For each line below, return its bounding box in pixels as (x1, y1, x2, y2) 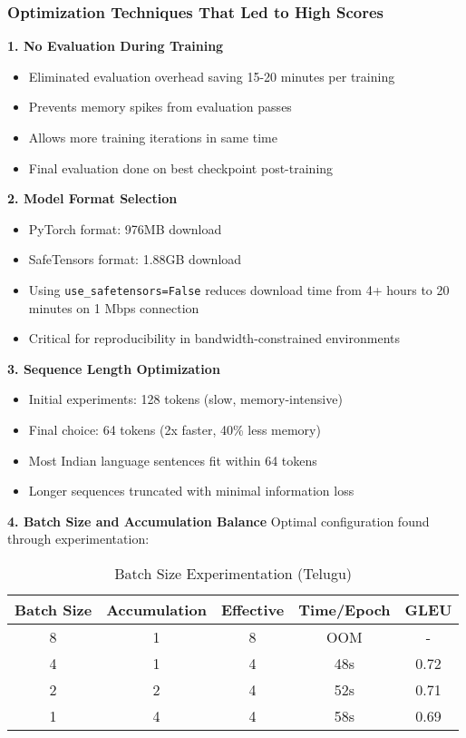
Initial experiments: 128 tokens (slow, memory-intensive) (28, 389, 343, 408)
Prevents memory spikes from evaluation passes (28, 97, 292, 116)
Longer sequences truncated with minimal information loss (28, 481, 354, 500)
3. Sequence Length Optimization (7, 359, 220, 378)
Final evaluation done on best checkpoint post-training (28, 158, 334, 177)
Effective (220, 598, 285, 620)
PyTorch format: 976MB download (28, 219, 222, 238)
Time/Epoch (298, 598, 391, 620)
